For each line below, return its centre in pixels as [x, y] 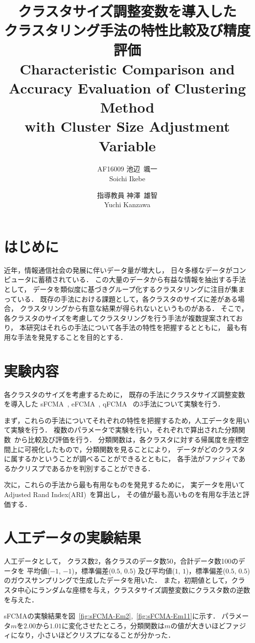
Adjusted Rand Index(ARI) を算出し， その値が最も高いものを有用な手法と [123, 494]
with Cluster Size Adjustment [127, 126]
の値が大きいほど [198, 625]
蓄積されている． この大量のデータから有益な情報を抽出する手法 [142, 279]
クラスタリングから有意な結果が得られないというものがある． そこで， [134, 308]
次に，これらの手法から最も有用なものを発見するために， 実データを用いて [125, 485]
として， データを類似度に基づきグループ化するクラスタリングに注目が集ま [125, 289]
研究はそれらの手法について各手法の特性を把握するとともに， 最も [133, 327]
